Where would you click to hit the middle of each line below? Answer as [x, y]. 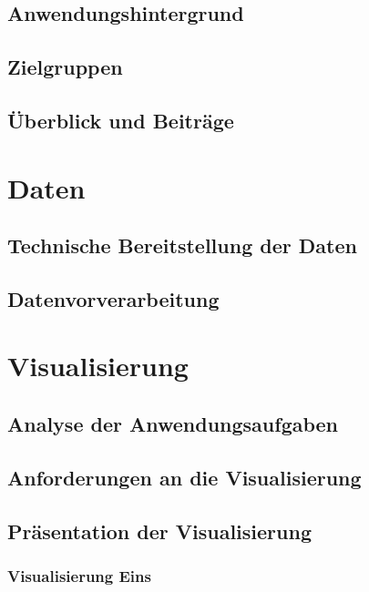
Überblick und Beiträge [121, 120]
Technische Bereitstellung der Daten [182, 245]
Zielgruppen [65, 67]
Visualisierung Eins [79, 575]
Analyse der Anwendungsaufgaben [173, 424]
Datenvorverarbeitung [113, 298]
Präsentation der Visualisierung [159, 531]
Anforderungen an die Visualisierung [184, 477]
